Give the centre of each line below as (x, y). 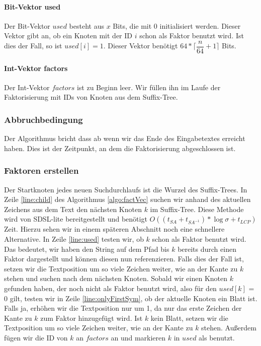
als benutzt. (217, 337)
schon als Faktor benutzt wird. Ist (192, 36)
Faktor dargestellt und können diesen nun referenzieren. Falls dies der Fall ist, (124, 259)
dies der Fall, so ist (33, 46)
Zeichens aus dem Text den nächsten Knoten (73, 209)
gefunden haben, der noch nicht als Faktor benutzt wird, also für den (110, 288)
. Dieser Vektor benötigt (141, 46)
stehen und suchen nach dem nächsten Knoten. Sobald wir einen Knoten (116, 278)
